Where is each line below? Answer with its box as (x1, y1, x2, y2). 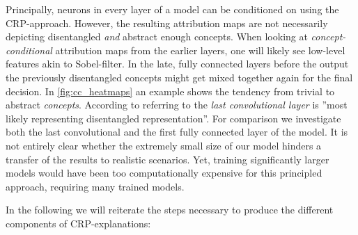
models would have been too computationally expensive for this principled (6, 165, 322, 180)
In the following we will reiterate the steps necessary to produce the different (6, 202, 334, 217)
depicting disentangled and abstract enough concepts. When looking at (6, 29, 308, 44)
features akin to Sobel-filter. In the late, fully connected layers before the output (6, 56, 349, 71)
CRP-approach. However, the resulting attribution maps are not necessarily (6, 15, 328, 30)
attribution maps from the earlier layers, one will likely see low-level (55, 42, 345, 57)
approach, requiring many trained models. (6, 179, 185, 193)
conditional (6, 42, 52, 57)
